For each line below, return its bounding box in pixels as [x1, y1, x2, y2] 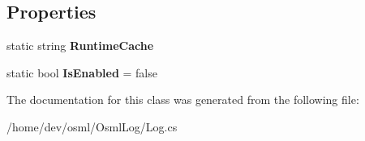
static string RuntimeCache [6, 37, 154, 54]
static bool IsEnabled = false [6, 64, 157, 81]
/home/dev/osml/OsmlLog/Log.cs [6, 118, 178, 135]
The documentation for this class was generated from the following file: [6, 91, 359, 108]
